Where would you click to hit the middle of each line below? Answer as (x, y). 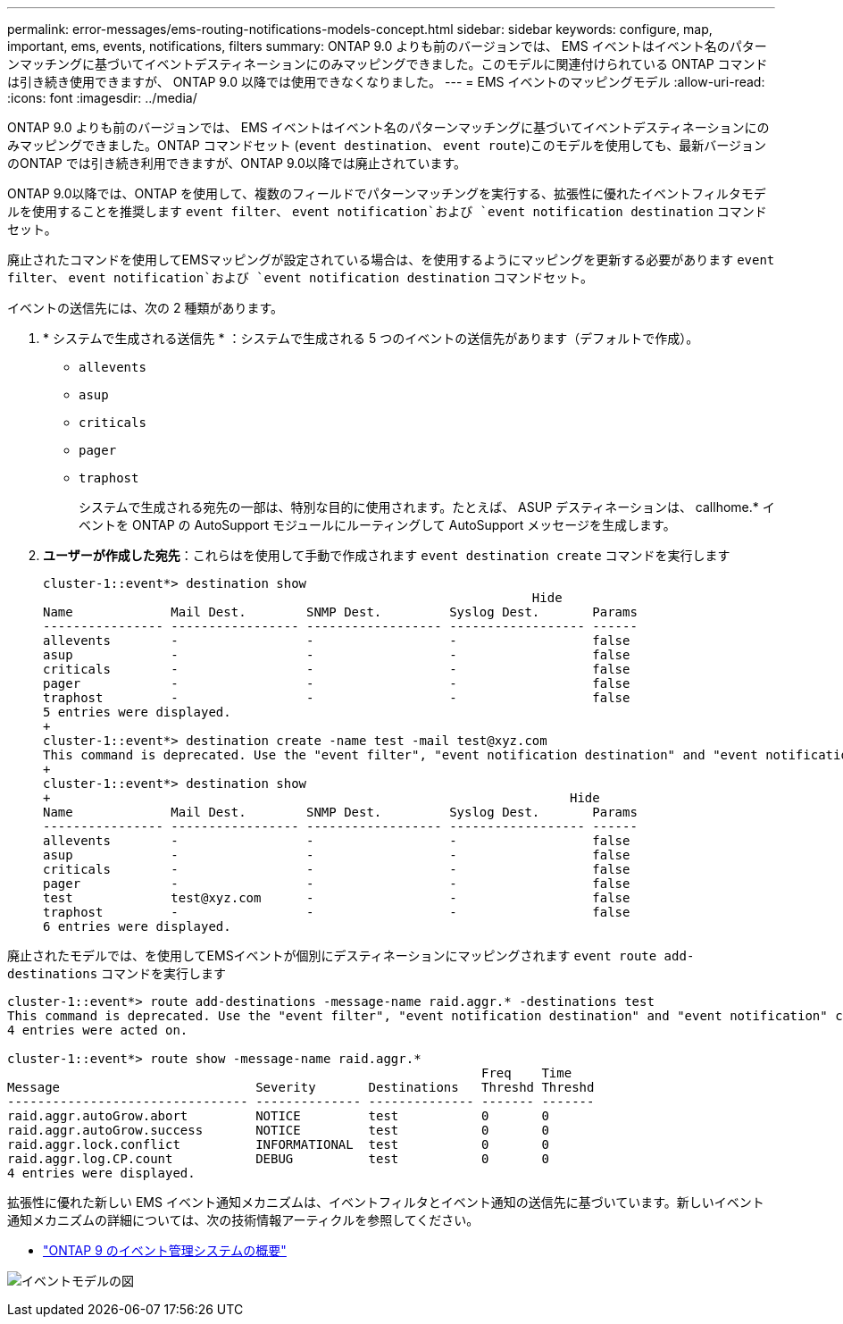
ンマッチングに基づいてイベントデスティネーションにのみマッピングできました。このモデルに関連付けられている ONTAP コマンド (388, 64)
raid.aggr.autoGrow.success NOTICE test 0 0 (278, 1130)
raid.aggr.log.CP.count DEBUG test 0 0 (278, 1159)
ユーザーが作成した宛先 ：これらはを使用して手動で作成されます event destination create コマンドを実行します (387, 555)
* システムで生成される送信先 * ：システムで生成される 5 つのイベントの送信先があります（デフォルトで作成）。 (371, 338)
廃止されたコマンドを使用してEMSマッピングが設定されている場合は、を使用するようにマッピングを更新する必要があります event (391, 260)
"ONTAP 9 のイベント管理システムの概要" (165, 1250)
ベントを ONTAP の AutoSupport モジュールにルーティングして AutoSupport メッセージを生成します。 (377, 525)
